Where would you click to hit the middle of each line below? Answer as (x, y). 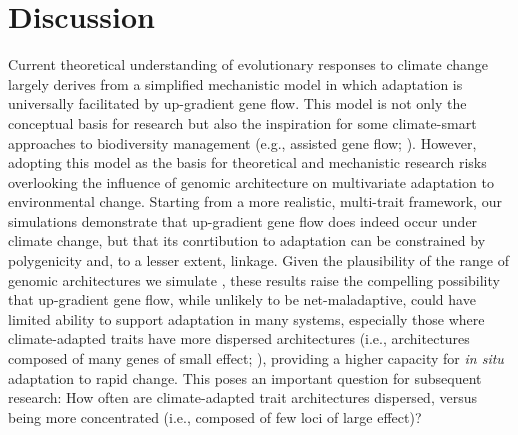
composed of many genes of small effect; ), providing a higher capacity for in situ (256, 358)
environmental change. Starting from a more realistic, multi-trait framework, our (255, 201)
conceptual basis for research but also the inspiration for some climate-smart (242, 122)
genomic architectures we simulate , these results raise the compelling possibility (254, 279)
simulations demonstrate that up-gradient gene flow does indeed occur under (243, 220)
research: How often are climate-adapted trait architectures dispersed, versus (242, 397)
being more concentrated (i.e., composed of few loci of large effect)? (215, 416)
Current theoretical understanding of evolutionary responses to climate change (248, 64)
